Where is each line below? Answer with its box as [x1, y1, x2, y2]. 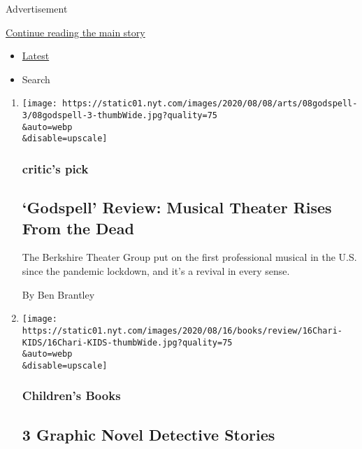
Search [22, 71, 50, 86]
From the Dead [22, 217, 134, 238]
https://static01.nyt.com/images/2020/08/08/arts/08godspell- [62, 99, 358, 109]
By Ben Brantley [22, 287, 95, 301]
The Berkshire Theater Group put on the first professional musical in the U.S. [22, 250, 357, 264]
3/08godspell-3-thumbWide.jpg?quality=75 [22, 111, 217, 121]
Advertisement [6, 1, 68, 15]
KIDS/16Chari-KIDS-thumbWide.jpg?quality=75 [22, 337, 233, 348]
